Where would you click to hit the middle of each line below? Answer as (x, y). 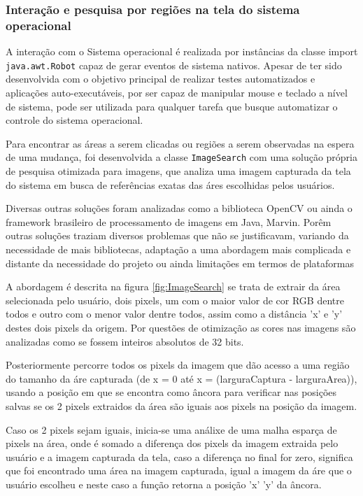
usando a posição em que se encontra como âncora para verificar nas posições (171, 392)
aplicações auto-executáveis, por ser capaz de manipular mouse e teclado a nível (177, 92)
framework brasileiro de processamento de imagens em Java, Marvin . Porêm (169, 221)
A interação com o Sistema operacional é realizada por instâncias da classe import (182, 51)
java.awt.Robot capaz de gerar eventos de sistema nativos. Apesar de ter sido (174, 65)
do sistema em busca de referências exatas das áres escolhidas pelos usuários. (170, 184)
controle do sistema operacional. (74, 120)
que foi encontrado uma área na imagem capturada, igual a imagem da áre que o (179, 470)
